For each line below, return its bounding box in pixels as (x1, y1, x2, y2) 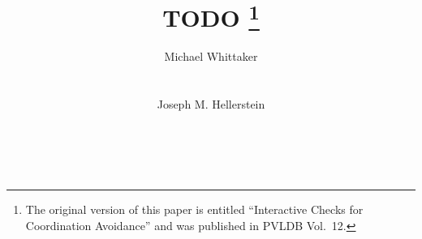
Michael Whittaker (164, 48, 258, 65)
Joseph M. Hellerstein (157, 96, 265, 113)
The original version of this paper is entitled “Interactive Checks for (25, 201, 364, 218)
